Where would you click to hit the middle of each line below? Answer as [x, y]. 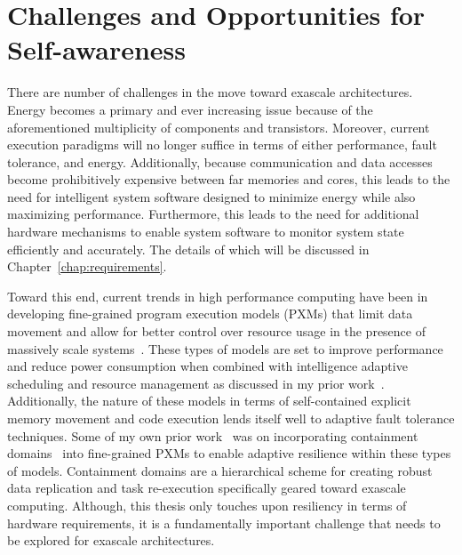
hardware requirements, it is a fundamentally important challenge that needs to [224, 523]
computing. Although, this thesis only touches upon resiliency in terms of [207, 505]
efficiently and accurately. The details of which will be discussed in [188, 249]
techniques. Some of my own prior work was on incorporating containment [213, 435]
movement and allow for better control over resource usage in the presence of [217, 331]
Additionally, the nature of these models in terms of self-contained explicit [209, 401]
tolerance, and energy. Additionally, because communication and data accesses [220, 161]
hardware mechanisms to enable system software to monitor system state [206, 232]
